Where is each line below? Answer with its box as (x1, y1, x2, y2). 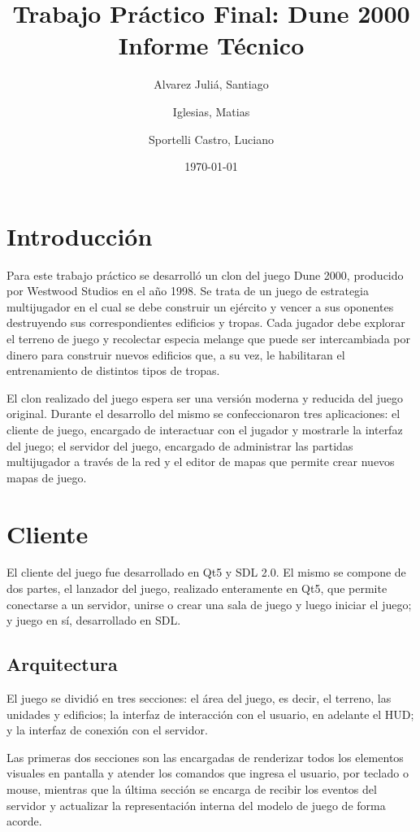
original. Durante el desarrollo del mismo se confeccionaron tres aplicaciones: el (6, 405, 401, 422)
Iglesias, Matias (172, 102, 250, 120)
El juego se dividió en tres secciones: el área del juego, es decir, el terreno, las (6, 690, 392, 707)
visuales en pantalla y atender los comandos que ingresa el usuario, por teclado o (6, 764, 409, 782)
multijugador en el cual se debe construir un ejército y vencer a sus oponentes (6, 298, 394, 315)
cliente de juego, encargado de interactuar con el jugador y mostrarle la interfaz (6, 420, 403, 438)
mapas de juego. (6, 468, 87, 486)
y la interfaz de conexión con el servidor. (6, 721, 208, 738)
